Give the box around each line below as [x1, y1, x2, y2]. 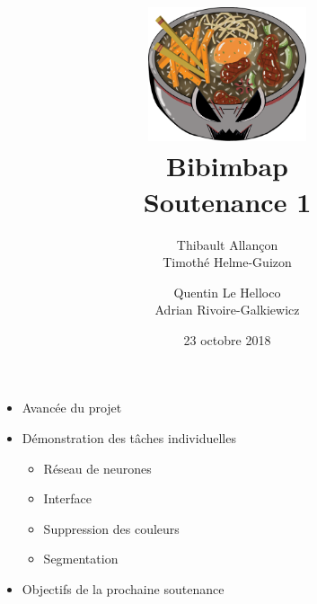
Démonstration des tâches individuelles [22, 429, 236, 448]
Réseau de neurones [43, 458, 152, 477]
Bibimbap [165, 147, 289, 184]
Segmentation [43, 549, 119, 568]
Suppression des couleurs [43, 519, 180, 537]
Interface [43, 489, 92, 508]
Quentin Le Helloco [173, 282, 281, 301]
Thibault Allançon [176, 235, 278, 253]
